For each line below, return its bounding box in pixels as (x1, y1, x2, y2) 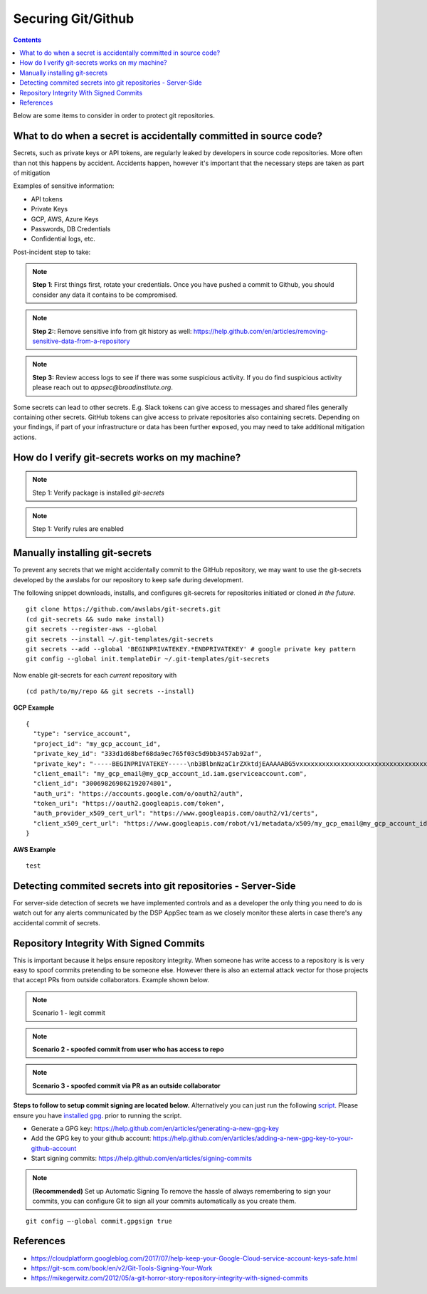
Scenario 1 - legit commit (32, 1009, 106, 1017)
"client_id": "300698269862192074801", (33, 779, 172, 788)
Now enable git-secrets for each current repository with (13, 670, 177, 679)
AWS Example (13, 845, 56, 853)
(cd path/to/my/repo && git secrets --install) (26, 688, 195, 695)
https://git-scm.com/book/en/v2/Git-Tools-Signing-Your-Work (31, 1263, 213, 1272)
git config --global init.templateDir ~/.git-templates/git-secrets (26, 655, 270, 663)
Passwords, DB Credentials (31, 224, 111, 233)
